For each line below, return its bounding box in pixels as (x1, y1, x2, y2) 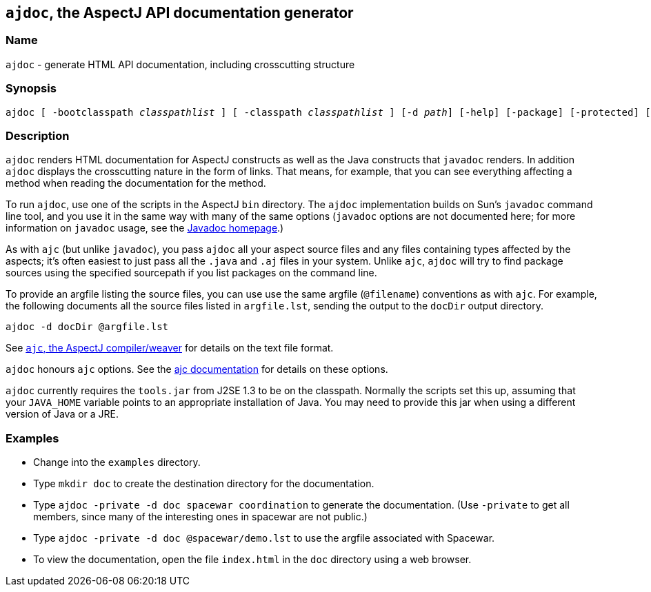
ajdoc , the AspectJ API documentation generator (6, 4, 354, 21)
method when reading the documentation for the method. (6, 177, 266, 190)
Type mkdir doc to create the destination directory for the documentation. (33, 478, 374, 490)
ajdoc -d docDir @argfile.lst (6, 321, 169, 333)
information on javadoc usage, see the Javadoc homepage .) (6, 222, 284, 234)
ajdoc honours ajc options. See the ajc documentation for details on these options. (6, 363, 388, 376)
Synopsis (6, 81, 57, 96)
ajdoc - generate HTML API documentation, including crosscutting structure (6, 58, 355, 70)
